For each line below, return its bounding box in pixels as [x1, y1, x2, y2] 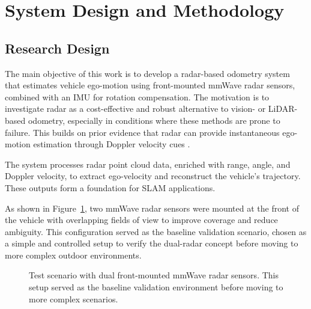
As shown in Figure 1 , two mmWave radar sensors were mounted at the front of [5, 201, 299, 214]
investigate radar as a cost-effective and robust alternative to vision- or [5, 102, 266, 115]
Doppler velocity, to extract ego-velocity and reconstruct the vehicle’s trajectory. [5, 170, 301, 182]
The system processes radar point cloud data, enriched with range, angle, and [5, 158, 291, 170]
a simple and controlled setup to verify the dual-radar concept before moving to [5, 237, 298, 249]
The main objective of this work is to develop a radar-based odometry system [5, 67, 290, 79]
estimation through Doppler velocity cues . [33, 138, 190, 150]
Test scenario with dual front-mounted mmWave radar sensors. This [29, 269, 279, 281]
